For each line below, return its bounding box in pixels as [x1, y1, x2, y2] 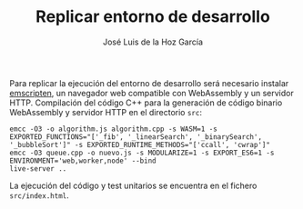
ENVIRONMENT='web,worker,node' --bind [9, 156, 157, 165]
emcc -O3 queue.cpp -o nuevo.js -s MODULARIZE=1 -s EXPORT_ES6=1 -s [9, 148, 275, 157]
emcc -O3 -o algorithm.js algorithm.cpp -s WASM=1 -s [9, 124, 218, 134]
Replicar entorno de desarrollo [35, 6, 270, 27]
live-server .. [9, 164, 67, 174]
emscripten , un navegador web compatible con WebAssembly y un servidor [9, 87, 294, 98]
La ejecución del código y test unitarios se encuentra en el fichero [9, 180, 258, 191]
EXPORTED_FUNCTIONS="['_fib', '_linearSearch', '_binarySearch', [9, 132, 262, 142]
